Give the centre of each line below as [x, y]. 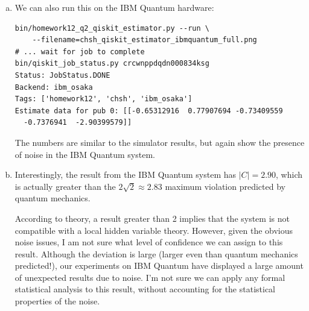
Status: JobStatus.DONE [62, 75]
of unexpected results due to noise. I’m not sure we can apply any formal [150, 277]
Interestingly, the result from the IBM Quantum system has [126, 174]
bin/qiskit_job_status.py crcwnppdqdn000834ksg [112, 64]
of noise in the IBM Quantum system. [85, 154]
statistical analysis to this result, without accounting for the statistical [145, 289]
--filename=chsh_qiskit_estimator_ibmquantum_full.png [145, 40]
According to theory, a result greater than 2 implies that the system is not [152, 218]
